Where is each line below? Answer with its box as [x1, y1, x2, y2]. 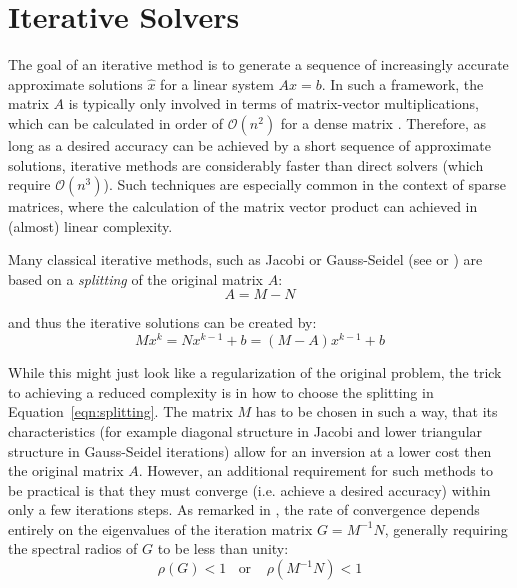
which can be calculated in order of [8, 112, 224, 133]
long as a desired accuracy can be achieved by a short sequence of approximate [8, 134, 492, 155]
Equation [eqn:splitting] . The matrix [8, 401, 233, 422]
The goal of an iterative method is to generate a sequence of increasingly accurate [8, 54, 509, 75]
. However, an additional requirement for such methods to [138, 460, 493, 481]
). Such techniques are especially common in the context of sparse [103, 174, 506, 195]
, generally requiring [384, 518, 508, 539]
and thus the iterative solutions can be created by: [8, 312, 317, 333]
